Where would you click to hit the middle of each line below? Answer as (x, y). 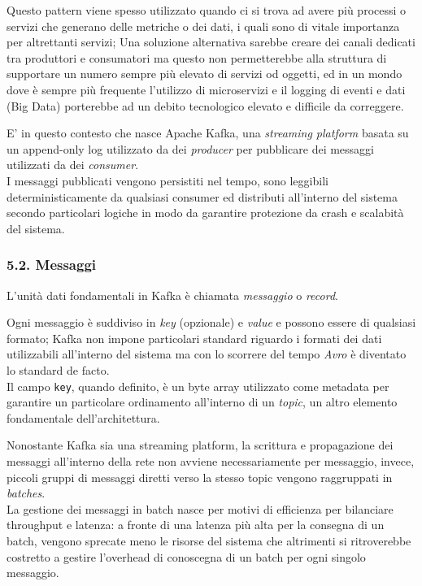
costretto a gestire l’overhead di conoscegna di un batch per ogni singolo (186, 556)
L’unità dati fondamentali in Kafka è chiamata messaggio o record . (172, 295)
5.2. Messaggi (52, 265)
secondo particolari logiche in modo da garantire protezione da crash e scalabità (205, 213)
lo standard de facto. (58, 369)
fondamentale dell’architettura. (83, 417)
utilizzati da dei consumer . (73, 165)
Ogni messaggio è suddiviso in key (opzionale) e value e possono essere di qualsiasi (211, 322)
